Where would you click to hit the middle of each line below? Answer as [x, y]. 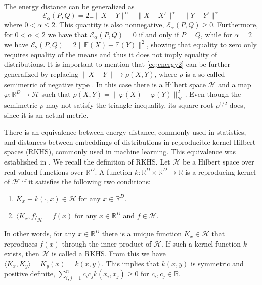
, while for [216, 34]
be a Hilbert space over [219, 162]
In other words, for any [40, 234]
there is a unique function [142, 234]
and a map [235, 84]
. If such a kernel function [201, 243]
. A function [114, 171]
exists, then [22, 253]
